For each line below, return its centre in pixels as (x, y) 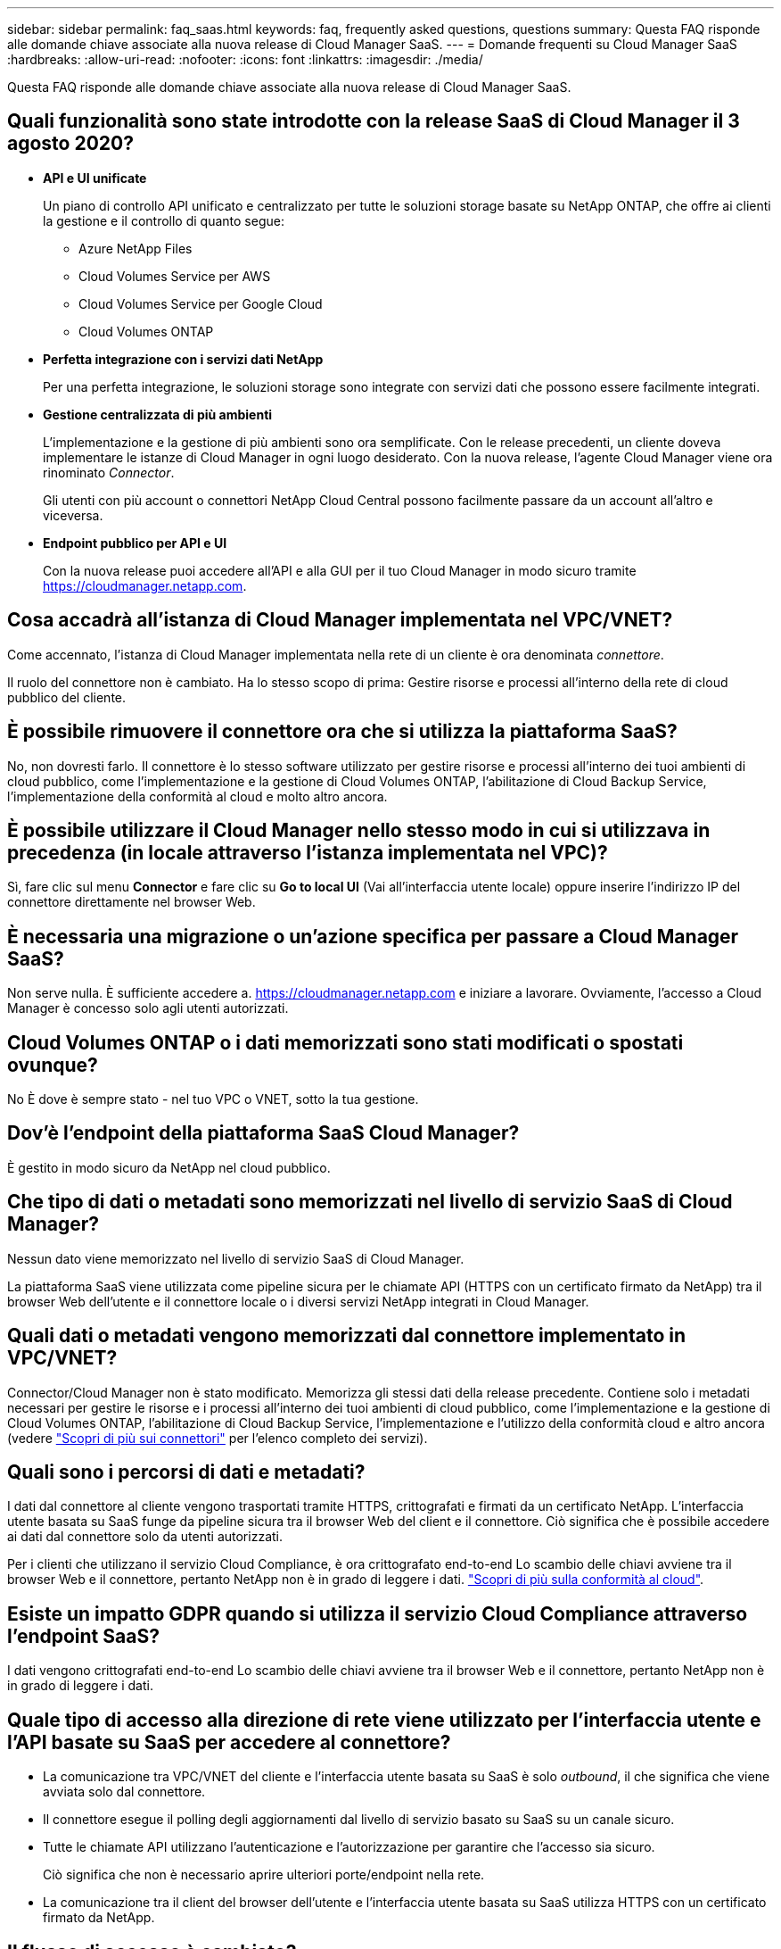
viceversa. (73, 515)
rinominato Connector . (109, 472)
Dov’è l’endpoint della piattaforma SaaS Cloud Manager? (263, 1133)
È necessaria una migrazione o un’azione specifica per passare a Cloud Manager (373, 936)
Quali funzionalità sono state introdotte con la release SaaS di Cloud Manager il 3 (374, 121)
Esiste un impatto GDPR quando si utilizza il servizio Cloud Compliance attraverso (378, 1613)
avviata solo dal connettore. (124, 1792)
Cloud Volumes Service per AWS (175, 276)
